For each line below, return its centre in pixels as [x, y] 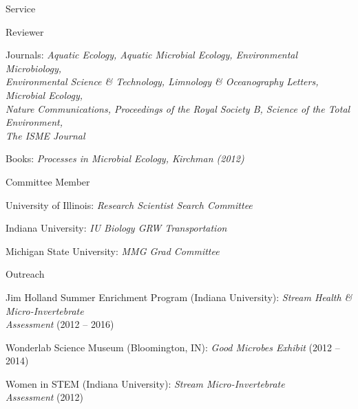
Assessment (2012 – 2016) [60, 324]
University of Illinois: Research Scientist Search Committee [129, 204]
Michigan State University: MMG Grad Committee [113, 251]
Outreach [25, 274]
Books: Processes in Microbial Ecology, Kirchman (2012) [125, 158]
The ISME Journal [45, 135]
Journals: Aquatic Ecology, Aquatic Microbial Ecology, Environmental [152, 55]
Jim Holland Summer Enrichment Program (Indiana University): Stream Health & [179, 297]
